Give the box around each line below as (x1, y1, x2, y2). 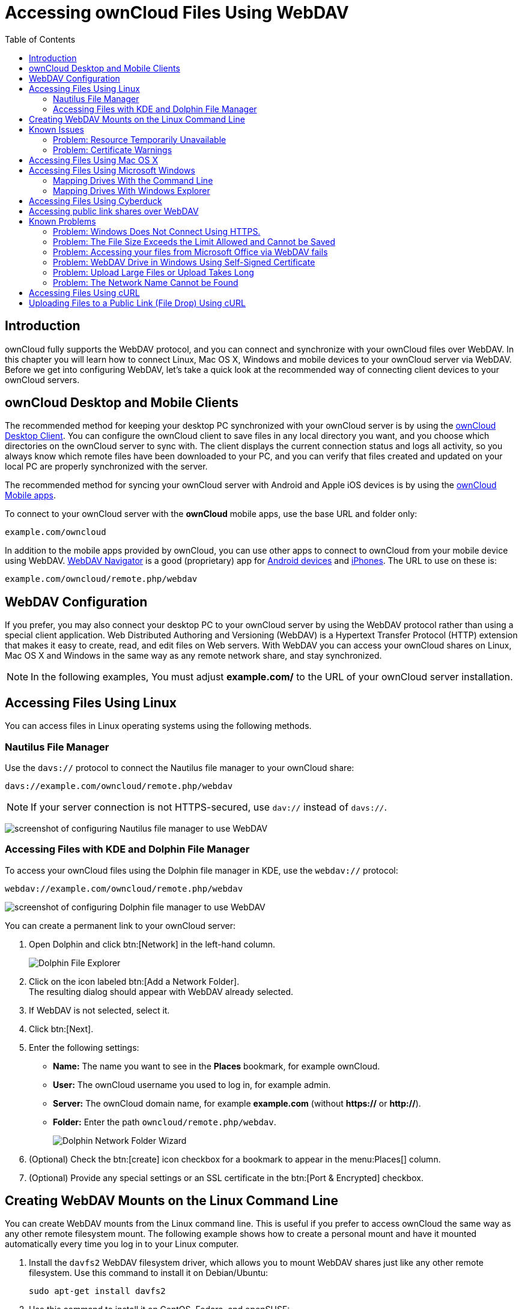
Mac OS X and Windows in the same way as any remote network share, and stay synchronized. (5, 650, 382, 661)
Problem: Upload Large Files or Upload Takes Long (53, 267, 254, 277)
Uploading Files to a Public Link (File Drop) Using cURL (29, 297, 246, 308)
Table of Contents (5, 34, 76, 44)
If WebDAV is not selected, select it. (29, 1005, 170, 1015)
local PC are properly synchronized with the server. (5, 461, 208, 472)
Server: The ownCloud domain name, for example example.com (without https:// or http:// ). (53, 1098, 421, 1108)
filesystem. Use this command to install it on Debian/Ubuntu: (29, 1268, 269, 1278)
